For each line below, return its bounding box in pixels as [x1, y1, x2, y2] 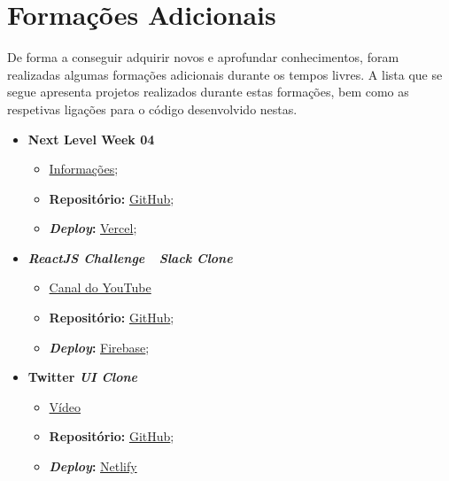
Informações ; [49, 159, 119, 178]
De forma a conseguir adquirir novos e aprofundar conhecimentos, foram [7, 48, 399, 66]
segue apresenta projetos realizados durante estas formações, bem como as [7, 82, 409, 101]
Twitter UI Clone [27, 368, 137, 386]
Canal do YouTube [49, 278, 151, 297]
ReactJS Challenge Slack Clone [27, 248, 233, 267]
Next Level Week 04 [27, 129, 155, 148]
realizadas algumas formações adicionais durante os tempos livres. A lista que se [7, 65, 443, 83]
